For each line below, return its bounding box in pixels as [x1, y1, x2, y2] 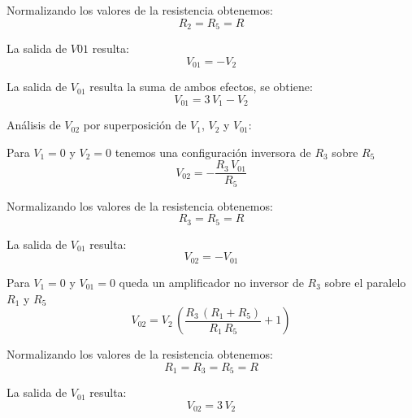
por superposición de [83, 116, 187, 133]
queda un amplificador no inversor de [119, 273, 304, 290]
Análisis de [7, 116, 61, 133]
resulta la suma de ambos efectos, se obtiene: [89, 78, 313, 95]
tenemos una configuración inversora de [115, 143, 311, 160]
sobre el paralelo [324, 273, 406, 290]
